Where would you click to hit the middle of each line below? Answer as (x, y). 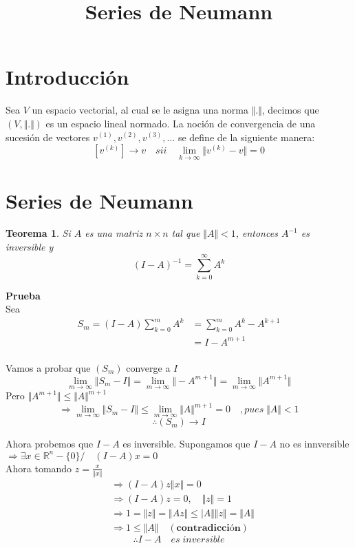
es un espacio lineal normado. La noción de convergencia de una (181, 123)
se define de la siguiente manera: (246, 137)
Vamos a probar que (48, 367)
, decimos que (290, 110)
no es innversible (314, 444)
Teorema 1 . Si (38, 233)
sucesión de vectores (48, 137)
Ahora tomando (39, 468)
